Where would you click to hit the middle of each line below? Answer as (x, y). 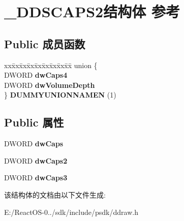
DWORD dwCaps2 (36, 160)
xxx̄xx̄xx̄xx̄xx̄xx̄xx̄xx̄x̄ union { (51, 65)
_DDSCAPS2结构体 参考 (92, 11)
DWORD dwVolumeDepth (50, 85)
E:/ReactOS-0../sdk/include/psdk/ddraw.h (71, 212)
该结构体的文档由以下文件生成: (55, 194)
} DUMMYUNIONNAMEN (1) (60, 95)
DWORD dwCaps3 (36, 178)
